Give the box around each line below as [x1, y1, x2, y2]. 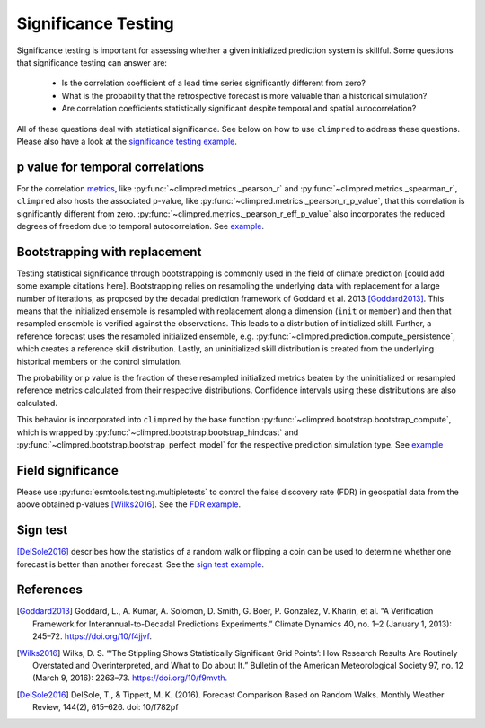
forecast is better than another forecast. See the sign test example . [16, 558, 265, 570]
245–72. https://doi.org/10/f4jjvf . [32, 631, 153, 642]
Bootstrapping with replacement [16, 244, 202, 260]
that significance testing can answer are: [16, 57, 168, 67]
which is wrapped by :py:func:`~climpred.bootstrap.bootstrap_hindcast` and [16, 427, 299, 438]
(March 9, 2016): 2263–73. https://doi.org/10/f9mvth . [32, 672, 228, 683]
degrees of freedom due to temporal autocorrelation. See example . [16, 220, 265, 231]
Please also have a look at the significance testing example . [16, 136, 238, 146]
